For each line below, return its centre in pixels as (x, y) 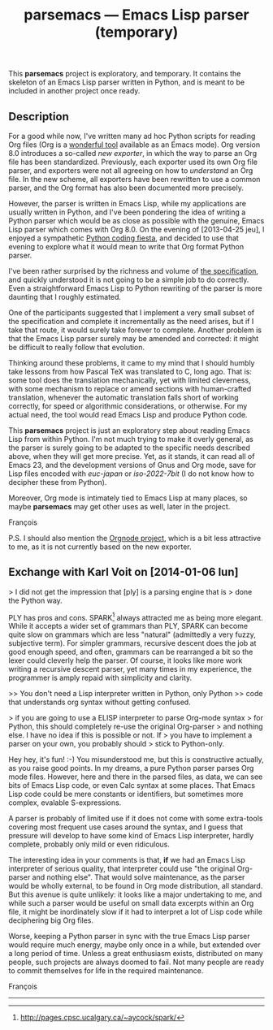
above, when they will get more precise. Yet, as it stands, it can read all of (132, 456)
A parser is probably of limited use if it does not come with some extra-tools (136, 819)
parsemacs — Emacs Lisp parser (136, 15)
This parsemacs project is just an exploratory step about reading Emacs (129, 431)
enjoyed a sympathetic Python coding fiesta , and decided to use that (124, 238)
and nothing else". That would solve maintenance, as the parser (139, 877)
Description (39, 117)
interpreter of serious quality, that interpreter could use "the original (122, 869)
